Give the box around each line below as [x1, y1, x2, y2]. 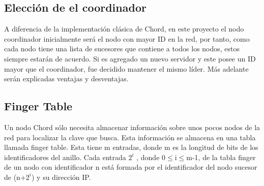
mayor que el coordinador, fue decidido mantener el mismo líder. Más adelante [4, 63, 249, 74]
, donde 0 [136, 151, 166, 162]
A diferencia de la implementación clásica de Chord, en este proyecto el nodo [4, 23, 244, 34]
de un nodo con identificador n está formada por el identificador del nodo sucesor [4, 162, 257, 172]
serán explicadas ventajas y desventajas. [4, 73, 129, 84]
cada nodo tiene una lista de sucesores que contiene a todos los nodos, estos [4, 43, 240, 54]
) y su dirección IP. [31, 171, 91, 182]
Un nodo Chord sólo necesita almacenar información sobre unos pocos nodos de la [4, 121, 260, 132]
